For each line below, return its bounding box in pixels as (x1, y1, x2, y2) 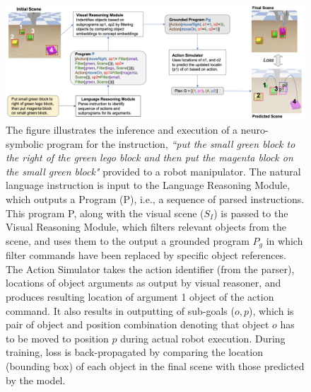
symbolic (6, 136, 44, 151)
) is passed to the (213, 205, 288, 220)
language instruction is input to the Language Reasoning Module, (6, 178, 291, 192)
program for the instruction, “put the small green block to (47, 136, 295, 151)
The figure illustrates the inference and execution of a (6, 122, 238, 137)
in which (266, 233, 303, 248)
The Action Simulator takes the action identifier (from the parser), (6, 261, 295, 276)
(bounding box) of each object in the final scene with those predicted (6, 359, 305, 374)
